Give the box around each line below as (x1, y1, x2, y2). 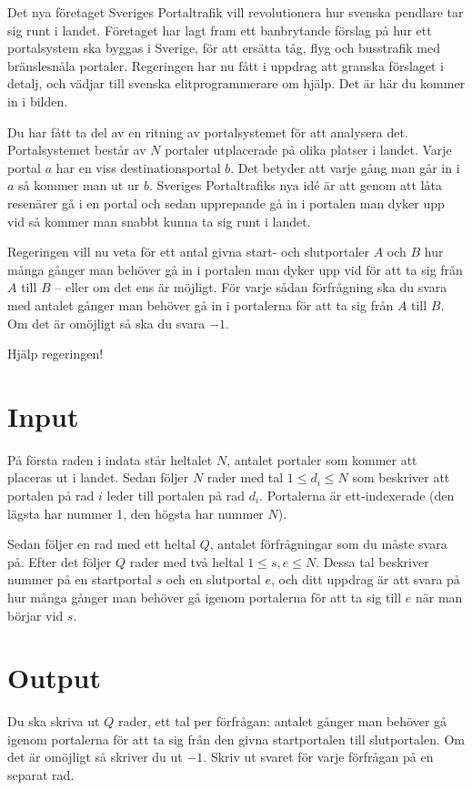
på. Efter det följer (7, 552, 112, 571)
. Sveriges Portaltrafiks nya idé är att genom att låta (148, 176, 443, 195)
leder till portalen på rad (106, 486, 245, 504)
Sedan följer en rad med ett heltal (7, 534, 196, 553)
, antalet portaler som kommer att (226, 450, 417, 469)
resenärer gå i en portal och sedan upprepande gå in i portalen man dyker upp (7, 193, 445, 212)
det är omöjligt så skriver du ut (7, 747, 183, 766)
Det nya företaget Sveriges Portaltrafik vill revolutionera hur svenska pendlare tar (7, 3, 464, 21)
